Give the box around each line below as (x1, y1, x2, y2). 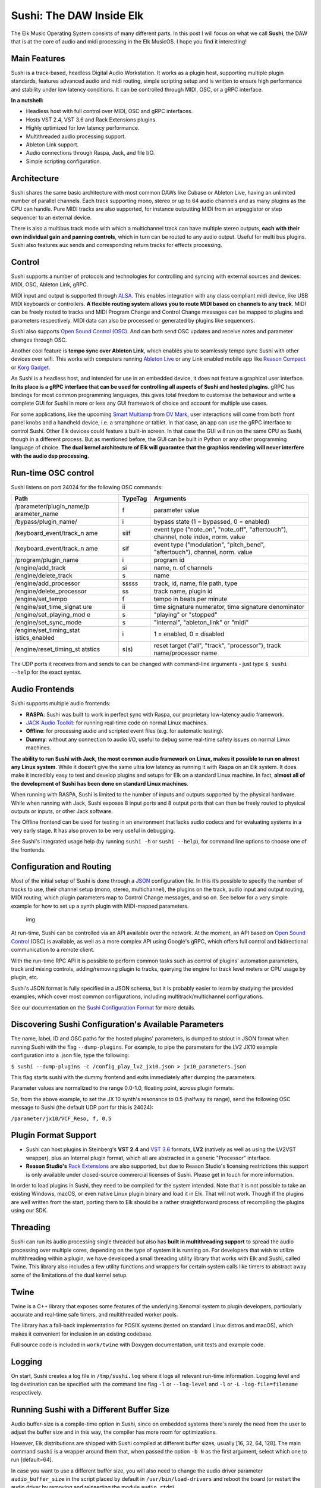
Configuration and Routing (11, 862, 112, 872)
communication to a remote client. (11, 946, 95, 954)
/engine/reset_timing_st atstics (14, 645, 100, 654)
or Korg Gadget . (11, 364, 51, 371)
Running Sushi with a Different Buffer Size (11, 1405, 169, 1415)
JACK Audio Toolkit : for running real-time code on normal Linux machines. (26, 719, 208, 726)
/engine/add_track (14, 564, 66, 572)
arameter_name (14, 509, 59, 518)
